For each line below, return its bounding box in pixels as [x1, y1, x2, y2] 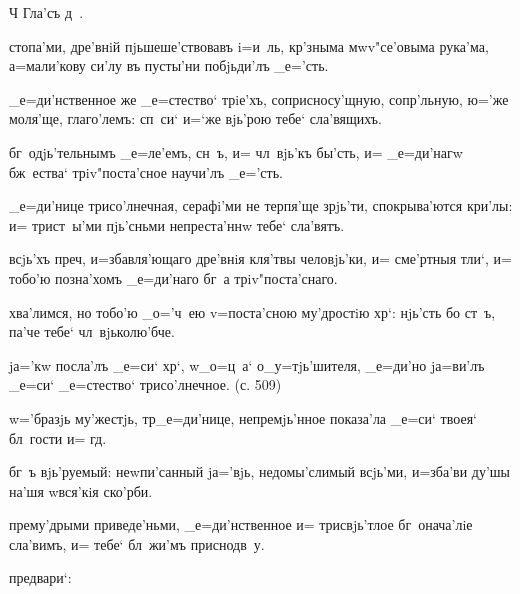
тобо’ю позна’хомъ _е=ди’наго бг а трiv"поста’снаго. [9, 267, 338, 288]
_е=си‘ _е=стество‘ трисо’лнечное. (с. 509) [9, 374, 282, 395]
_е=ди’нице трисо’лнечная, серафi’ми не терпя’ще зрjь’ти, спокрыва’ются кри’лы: [9, 195, 513, 216]
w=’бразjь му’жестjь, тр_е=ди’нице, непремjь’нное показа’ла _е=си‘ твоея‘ [9, 407, 477, 428]
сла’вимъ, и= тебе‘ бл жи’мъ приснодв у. [9, 533, 265, 554]
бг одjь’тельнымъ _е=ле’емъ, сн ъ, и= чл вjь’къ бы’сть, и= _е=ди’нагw [9, 141, 463, 162]
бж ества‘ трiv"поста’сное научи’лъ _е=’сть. [9, 161, 283, 182]
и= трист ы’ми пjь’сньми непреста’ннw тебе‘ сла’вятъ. [9, 214, 345, 235]
